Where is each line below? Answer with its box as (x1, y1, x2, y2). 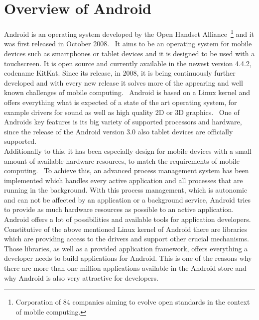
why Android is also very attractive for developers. (4, 272, 158, 283)
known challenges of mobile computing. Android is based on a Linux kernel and (4, 87, 251, 98)
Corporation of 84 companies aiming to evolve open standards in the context (15, 297, 250, 307)
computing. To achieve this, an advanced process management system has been (4, 165, 249, 176)
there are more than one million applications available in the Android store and (4, 263, 247, 273)
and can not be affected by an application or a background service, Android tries (4, 194, 251, 205)
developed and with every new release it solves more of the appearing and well (4, 77, 243, 88)
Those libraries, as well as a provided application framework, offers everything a (4, 243, 248, 253)
